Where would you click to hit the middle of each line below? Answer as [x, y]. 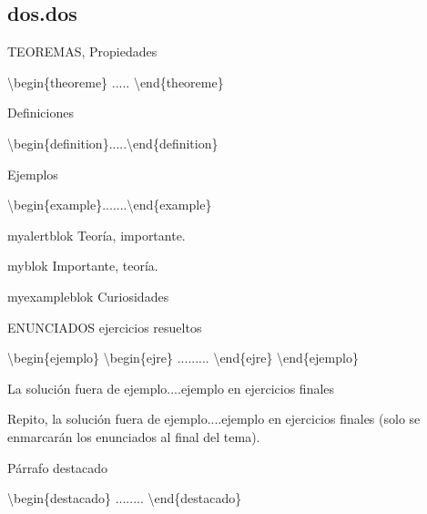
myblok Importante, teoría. [83, 266]
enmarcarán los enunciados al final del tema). [134, 436]
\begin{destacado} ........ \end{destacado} [125, 498]
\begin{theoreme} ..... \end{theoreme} [116, 82]
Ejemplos [33, 174]
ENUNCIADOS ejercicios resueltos [105, 327]
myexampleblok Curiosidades [88, 296]
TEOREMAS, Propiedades [82, 51]
